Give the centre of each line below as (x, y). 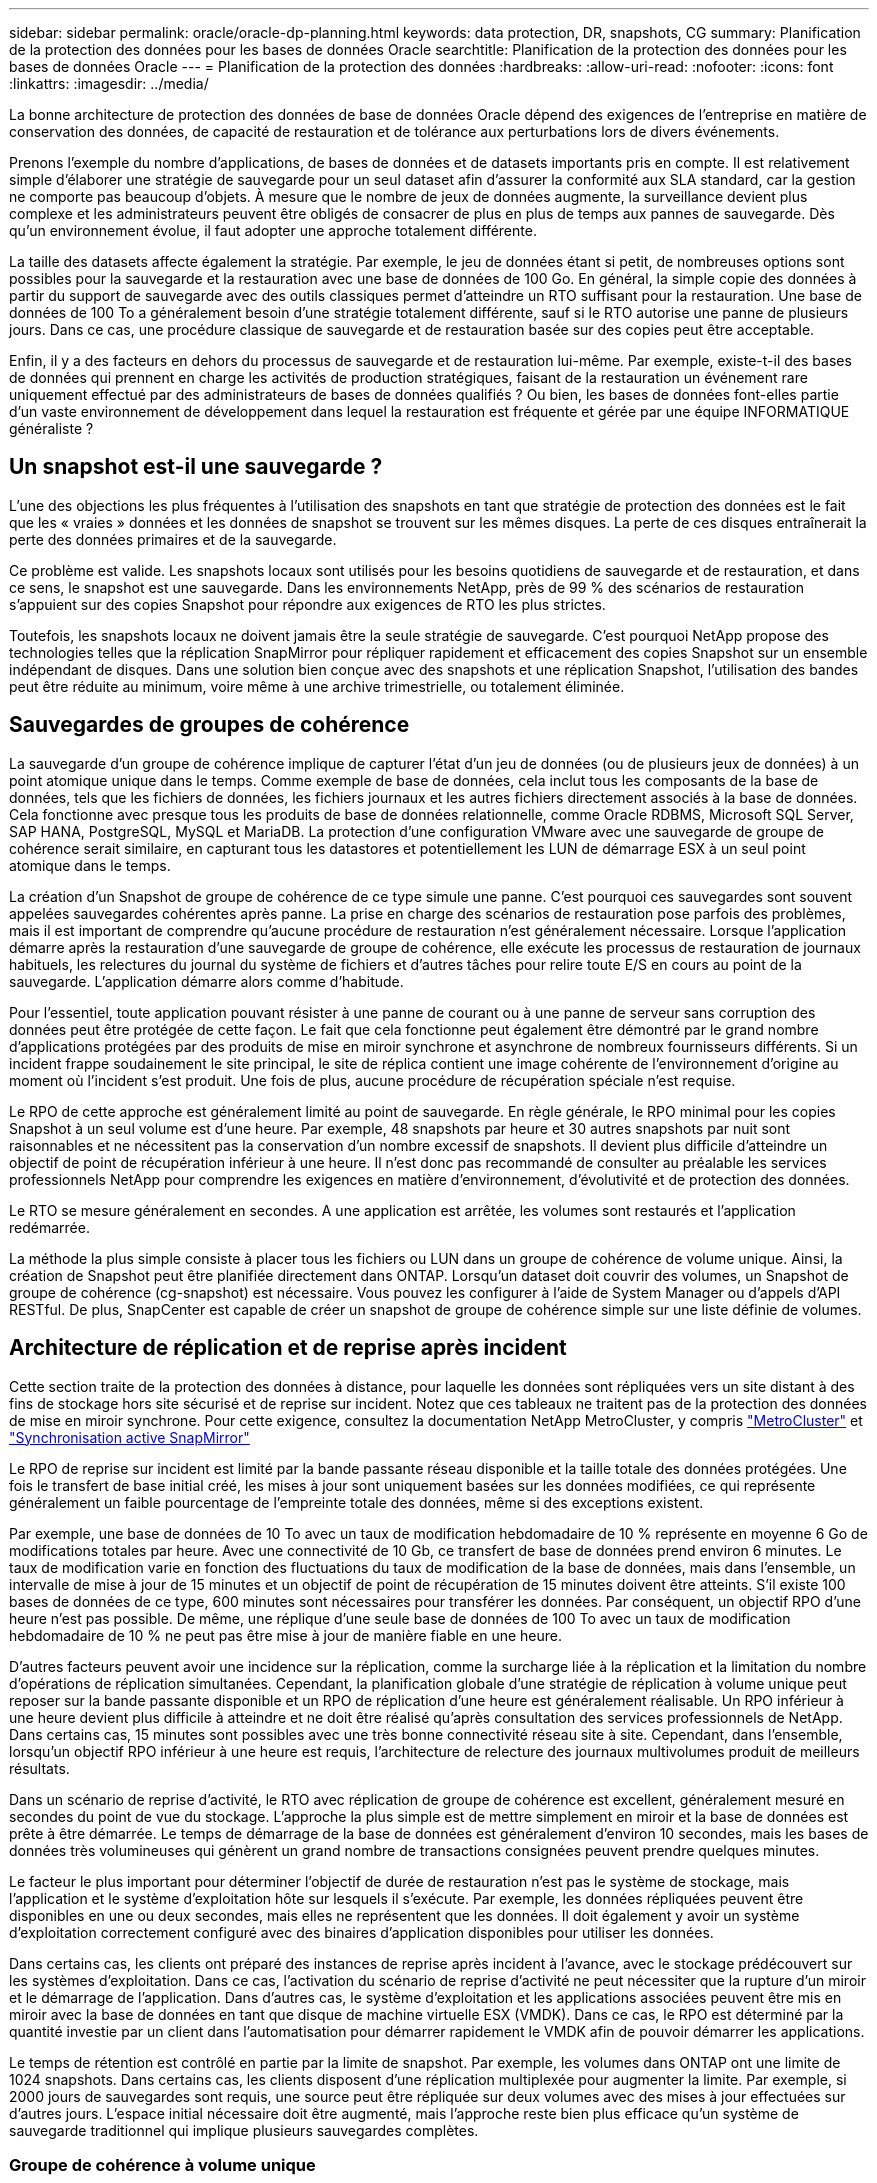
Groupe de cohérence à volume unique (162, 2164)
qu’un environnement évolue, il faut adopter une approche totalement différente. (273, 230)
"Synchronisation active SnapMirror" (129, 1437)
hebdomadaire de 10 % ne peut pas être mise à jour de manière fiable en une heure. (286, 1635)
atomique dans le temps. (90, 865)
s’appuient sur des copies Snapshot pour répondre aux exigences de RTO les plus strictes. (307, 604)
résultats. (39, 1768)
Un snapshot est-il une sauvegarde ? (196, 467)
